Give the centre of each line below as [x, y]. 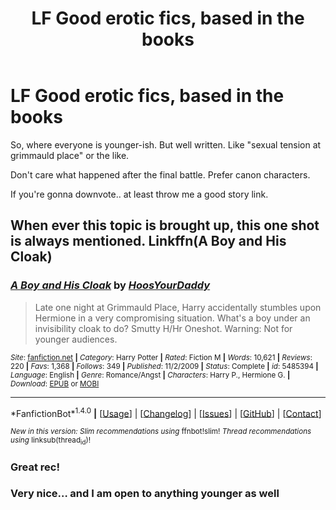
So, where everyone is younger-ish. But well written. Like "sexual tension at [166, 144]
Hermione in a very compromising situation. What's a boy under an [172, 318]
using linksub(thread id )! [50, 441]
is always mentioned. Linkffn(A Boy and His [148, 241]
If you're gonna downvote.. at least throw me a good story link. [139, 194]
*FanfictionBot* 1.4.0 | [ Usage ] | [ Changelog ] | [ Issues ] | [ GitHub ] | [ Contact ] [166, 412]
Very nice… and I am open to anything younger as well [145, 494]
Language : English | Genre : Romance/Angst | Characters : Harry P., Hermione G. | [150, 375]
